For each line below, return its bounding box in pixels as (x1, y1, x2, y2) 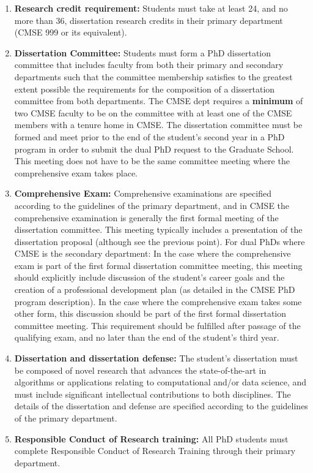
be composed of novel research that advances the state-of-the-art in (14, 363, 267, 376)
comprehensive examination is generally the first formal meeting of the (14, 211, 279, 224)
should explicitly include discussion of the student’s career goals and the (14, 271, 285, 284)
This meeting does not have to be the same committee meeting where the (14, 154, 290, 167)
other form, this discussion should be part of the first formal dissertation (14, 307, 287, 320)
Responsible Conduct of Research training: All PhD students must (14, 432, 289, 445)
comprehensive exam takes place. (14, 166, 138, 179)
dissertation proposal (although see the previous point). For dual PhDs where (14, 235, 305, 248)
